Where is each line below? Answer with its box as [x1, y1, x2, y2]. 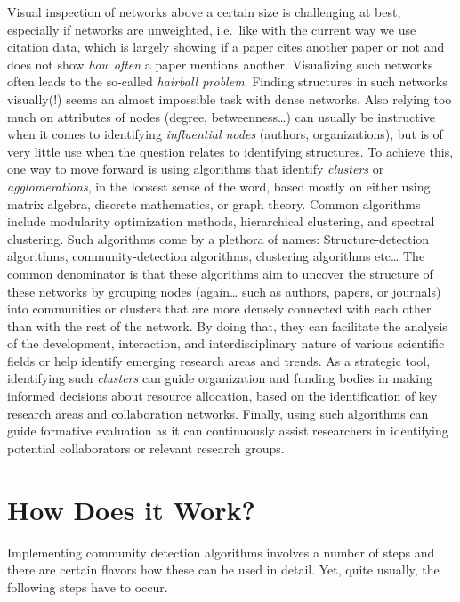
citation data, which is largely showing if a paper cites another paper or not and [7, 37, 445, 56]
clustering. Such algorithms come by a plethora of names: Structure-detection [7, 229, 430, 248]
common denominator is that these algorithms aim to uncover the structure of [7, 264, 433, 282]
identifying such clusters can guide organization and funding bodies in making [7, 369, 432, 387]
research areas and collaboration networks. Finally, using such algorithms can [7, 403, 429, 422]
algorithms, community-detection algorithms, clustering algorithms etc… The [7, 247, 425, 265]
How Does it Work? [7, 491, 255, 527]
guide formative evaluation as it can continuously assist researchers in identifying [7, 421, 448, 440]
